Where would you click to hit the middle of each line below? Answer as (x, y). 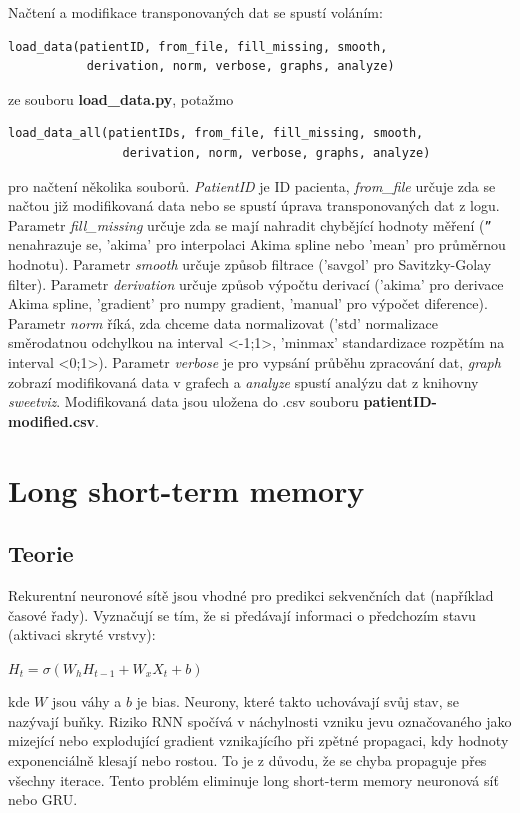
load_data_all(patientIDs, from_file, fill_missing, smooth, (216, 133)
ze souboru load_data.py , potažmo (121, 98)
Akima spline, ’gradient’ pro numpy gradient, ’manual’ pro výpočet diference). (248, 303)
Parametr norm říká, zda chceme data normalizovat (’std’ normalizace (223, 322)
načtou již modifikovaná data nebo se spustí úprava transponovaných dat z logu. (254, 205)
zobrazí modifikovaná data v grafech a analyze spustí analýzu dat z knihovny (243, 381)
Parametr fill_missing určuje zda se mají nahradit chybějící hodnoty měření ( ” (250, 224)
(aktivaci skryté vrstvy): (82, 634)
